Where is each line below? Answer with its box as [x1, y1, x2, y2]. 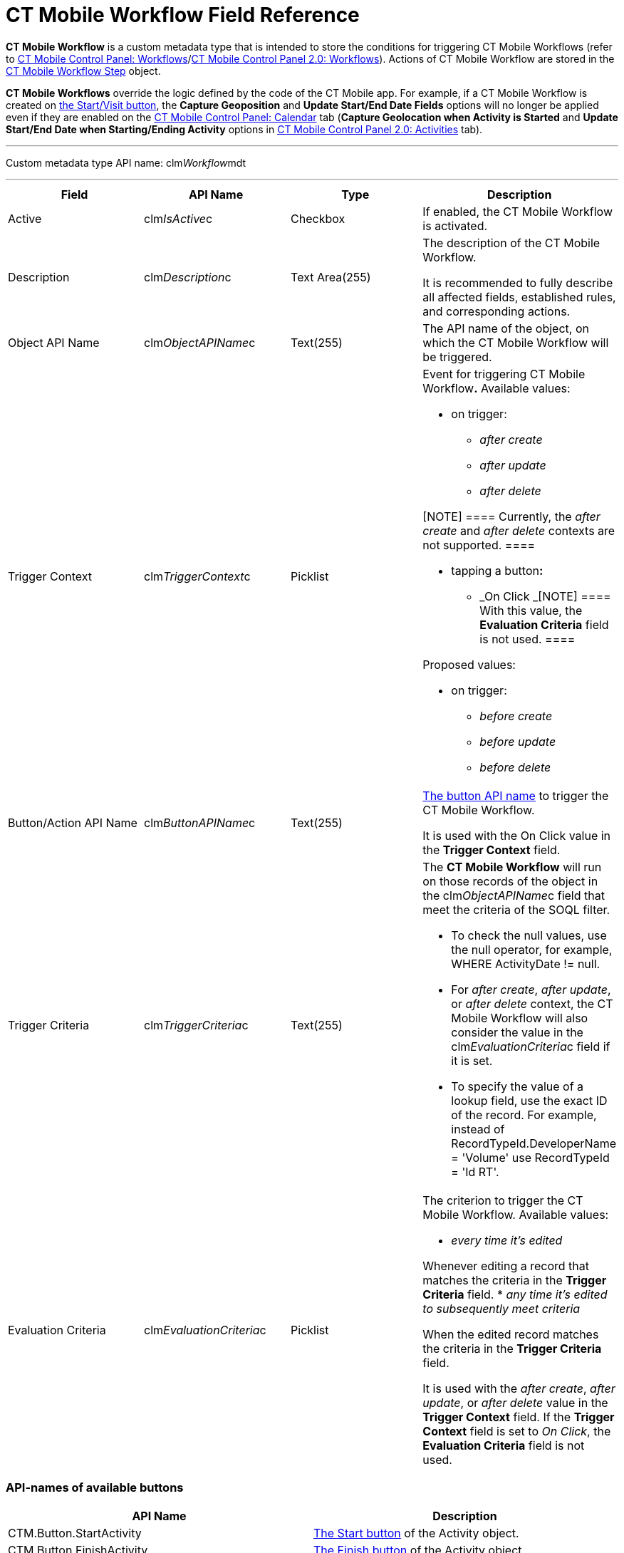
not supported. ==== [422, 537, 536, 552]
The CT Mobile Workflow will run [422, 859, 602, 874]
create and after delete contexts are [422, 523, 615, 538]
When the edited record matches [422, 1326, 599, 1341]
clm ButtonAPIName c [144, 815, 256, 830]
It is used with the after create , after [422, 1381, 615, 1396]
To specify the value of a [451, 1079, 584, 1094]
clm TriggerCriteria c [144, 1017, 249, 1032]
